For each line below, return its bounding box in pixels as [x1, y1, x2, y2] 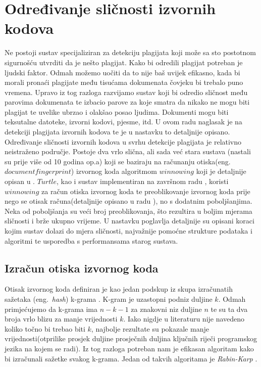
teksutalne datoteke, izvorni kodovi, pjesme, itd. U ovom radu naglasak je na [5, 116, 242, 127]
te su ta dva [211, 303, 248, 314]
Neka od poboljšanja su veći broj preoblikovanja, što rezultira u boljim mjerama [5, 205, 252, 216]
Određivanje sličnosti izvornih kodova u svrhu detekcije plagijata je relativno [5, 136, 242, 147]
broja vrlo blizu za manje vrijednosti [5, 313, 118, 324]
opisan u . [5, 176, 35, 187]
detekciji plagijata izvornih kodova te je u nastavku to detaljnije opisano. [5, 126, 230, 137]
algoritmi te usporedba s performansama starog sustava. [5, 235, 178, 246]
